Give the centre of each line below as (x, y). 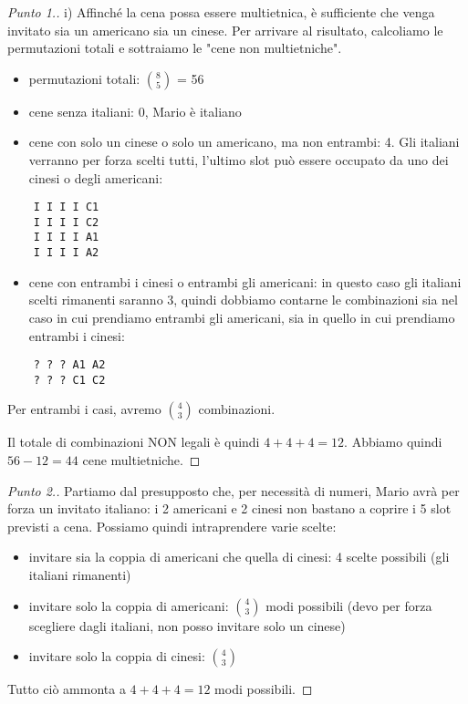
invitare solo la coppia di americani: (129, 605)
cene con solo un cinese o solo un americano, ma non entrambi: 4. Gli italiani (244, 142)
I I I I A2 (66, 253)
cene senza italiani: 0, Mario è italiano (135, 111)
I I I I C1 (66, 207)
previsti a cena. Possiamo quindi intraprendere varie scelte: (172, 526)
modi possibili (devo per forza (349, 605)
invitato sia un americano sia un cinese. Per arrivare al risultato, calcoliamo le (225, 30)
